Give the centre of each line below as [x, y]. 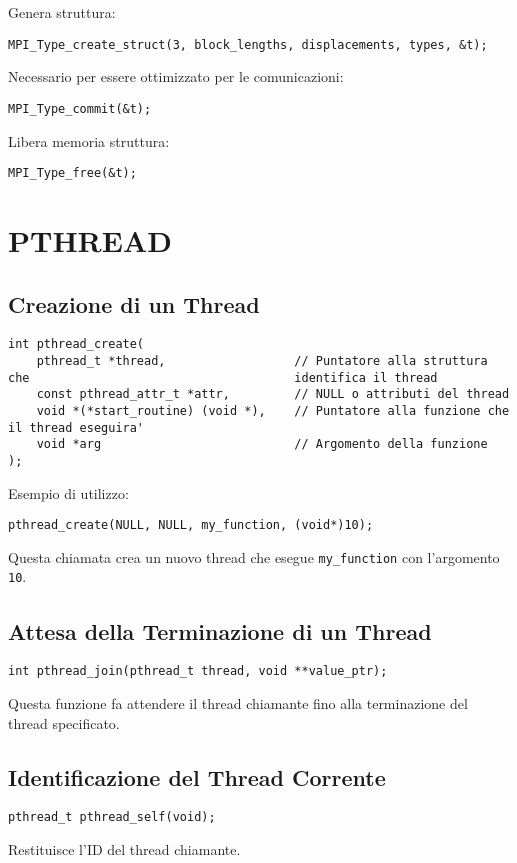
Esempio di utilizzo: [68, 492]
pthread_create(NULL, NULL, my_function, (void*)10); [191, 525]
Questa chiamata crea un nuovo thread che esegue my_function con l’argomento [254, 556]
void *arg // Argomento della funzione [262, 444]
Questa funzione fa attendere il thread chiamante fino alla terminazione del [238, 703]
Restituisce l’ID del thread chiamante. [124, 849]
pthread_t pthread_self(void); [112, 817]
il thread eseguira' [76, 427]
